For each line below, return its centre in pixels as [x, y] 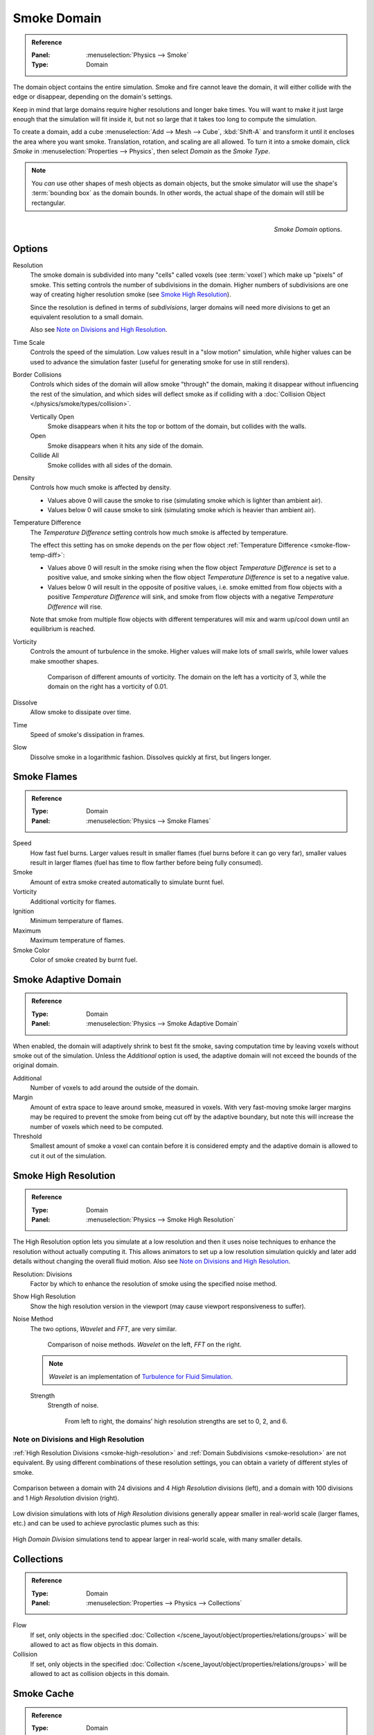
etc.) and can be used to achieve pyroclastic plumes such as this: [106, 1523]
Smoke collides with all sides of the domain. [110, 465]
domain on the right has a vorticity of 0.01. [108, 686]
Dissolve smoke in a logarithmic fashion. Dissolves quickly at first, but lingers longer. [151, 757]
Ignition [24, 911]
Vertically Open [52, 416]
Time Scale [29, 342]
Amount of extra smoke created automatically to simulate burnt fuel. [127, 882]
